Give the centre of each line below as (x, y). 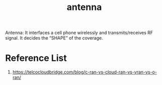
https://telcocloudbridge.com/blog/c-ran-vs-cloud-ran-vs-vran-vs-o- (85, 72)
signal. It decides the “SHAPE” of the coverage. (54, 38)
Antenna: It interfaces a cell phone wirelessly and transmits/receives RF (79, 33)
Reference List (36, 58)
